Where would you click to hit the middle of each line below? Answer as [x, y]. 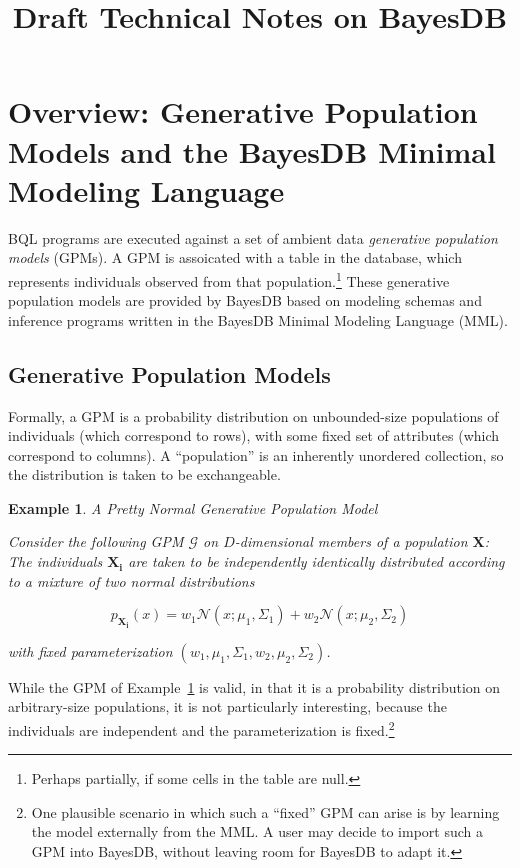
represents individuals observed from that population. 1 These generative [229, 279]
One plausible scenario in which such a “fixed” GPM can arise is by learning [265, 811]
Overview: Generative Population [243, 111]
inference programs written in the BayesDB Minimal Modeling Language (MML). [258, 319]
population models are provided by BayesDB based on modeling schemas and [245, 300]
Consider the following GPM [96, 541]
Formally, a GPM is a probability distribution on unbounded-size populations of [253, 415]
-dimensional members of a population [351, 541]
